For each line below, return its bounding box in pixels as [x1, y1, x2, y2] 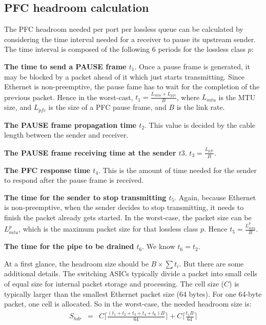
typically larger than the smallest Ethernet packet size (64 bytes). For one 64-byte [4, 288, 262, 299]
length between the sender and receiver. [4, 129, 129, 140]
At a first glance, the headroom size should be [4, 258, 149, 269]
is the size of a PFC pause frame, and [48, 102, 167, 112]
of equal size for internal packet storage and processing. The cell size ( [4, 278, 224, 289]
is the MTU [218, 91, 256, 102]
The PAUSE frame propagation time [4, 119, 136, 130]
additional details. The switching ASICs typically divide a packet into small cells [4, 268, 257, 279]
